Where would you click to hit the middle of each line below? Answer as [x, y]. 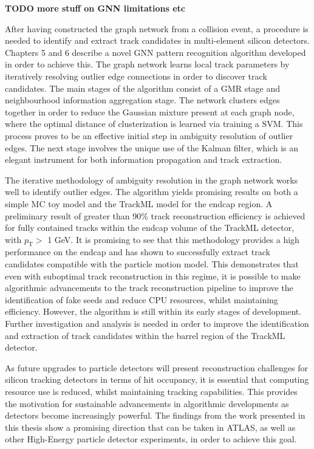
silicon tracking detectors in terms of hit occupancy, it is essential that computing [157, 379]
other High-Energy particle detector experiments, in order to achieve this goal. [151, 439]
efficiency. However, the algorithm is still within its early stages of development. [153, 311]
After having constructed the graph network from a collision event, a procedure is [157, 28]
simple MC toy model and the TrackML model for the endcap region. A [139, 203]
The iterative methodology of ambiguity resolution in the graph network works [152, 180]
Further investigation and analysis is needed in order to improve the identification [157, 324]
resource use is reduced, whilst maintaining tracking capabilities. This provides [151, 392]
